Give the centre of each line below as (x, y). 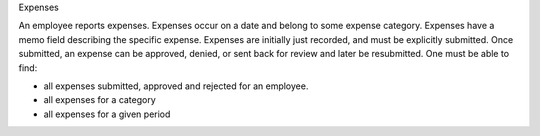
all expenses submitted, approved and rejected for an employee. (176, 86)
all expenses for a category (100, 100)
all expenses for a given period (107, 114)
